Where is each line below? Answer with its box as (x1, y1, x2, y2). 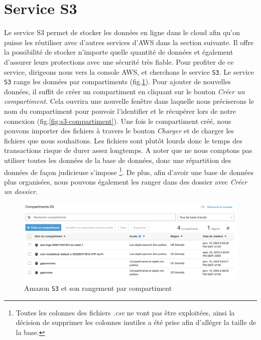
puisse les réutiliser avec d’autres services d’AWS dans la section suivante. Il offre (4, 37, 254, 47)
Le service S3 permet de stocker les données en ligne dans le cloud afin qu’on (4, 27, 240, 38)
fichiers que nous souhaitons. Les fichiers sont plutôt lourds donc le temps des (4, 135, 242, 145)
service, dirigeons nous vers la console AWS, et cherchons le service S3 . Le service (4, 66, 254, 77)
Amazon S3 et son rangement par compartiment (24, 283, 172, 293)
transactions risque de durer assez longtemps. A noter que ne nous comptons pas (4, 145, 252, 155)
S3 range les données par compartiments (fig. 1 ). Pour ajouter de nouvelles (4, 76, 231, 87)
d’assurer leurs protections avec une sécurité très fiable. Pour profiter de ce (4, 56, 234, 67)
